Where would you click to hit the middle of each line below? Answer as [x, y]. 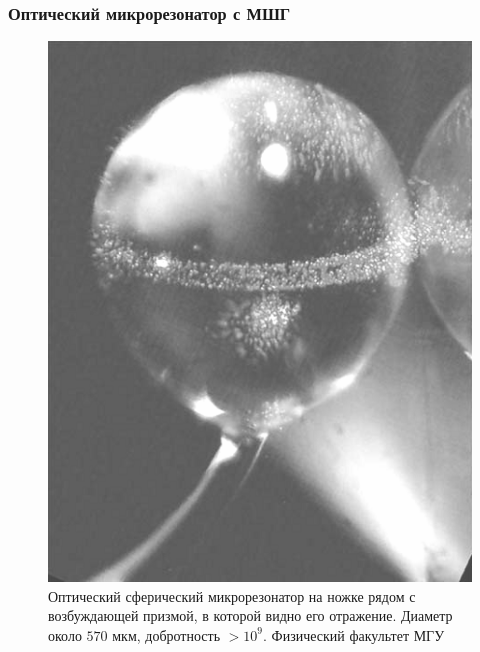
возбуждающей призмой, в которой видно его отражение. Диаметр [250, 615]
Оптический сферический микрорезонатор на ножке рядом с [232, 595]
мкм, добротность [166, 634]
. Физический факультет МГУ [354, 634]
